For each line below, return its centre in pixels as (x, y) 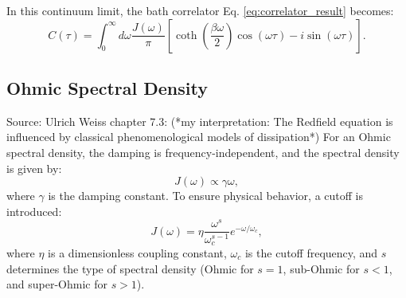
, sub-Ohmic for (321, 268)
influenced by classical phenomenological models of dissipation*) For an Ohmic (199, 137)
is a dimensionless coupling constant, (137, 252)
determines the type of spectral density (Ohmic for (130, 268)
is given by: (34, 168)
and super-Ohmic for (57, 284)
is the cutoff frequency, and (311, 252)
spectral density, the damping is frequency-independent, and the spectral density (203, 152)
